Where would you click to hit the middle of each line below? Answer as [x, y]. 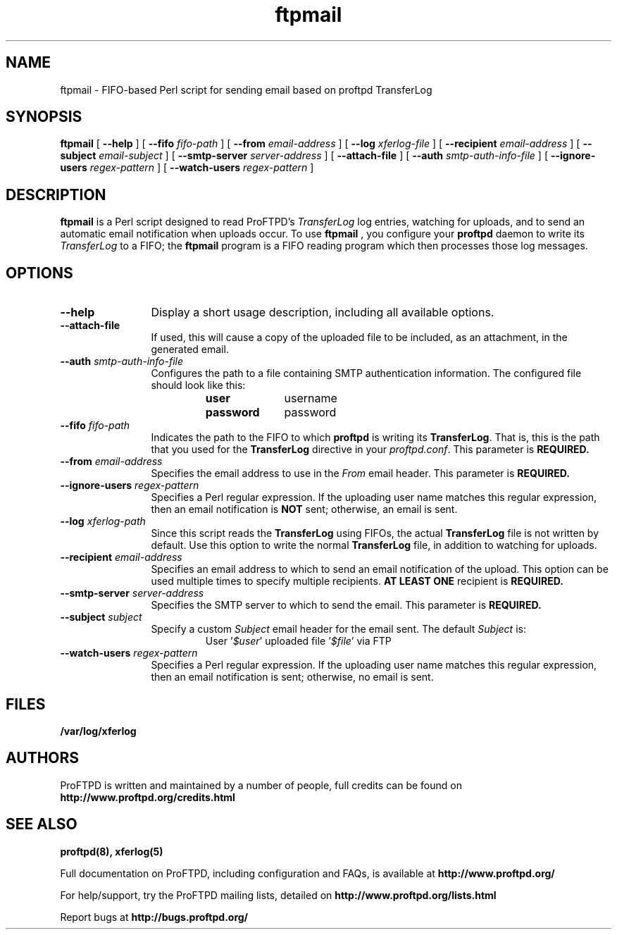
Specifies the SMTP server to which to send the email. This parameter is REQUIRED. [346, 605]
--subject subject [101, 617]
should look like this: [198, 385]
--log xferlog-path [103, 521]
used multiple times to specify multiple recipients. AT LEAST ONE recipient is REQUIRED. [357, 581]
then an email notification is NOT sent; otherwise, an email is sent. [304, 509]
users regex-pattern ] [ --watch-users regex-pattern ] [187, 168]
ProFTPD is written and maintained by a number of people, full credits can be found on [261, 785]
